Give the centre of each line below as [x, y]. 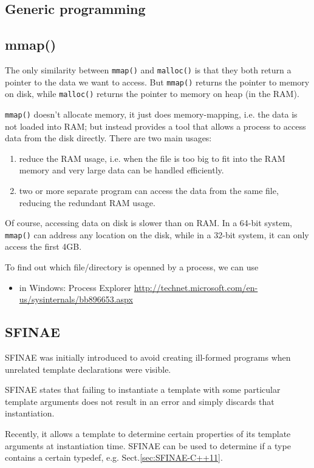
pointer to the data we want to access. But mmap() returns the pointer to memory [157, 82]
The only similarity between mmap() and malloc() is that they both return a [148, 69]
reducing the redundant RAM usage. [87, 202]
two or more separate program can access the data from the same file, [149, 190]
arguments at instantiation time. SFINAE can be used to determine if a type [148, 445]
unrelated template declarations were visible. [88, 369]
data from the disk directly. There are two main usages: [108, 138]
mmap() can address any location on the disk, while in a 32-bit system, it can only [157, 234]
